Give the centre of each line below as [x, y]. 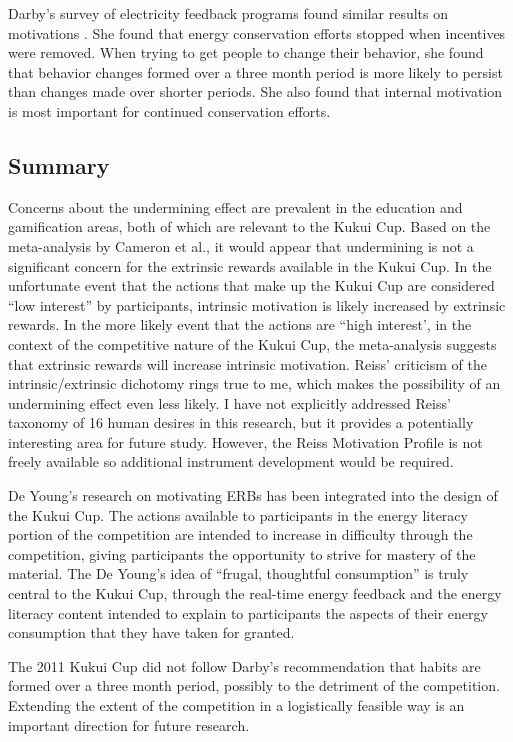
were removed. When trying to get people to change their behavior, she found [246, 52]
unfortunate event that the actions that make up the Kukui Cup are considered [251, 285]
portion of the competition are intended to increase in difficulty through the [240, 534]
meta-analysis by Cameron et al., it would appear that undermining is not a [241, 245]
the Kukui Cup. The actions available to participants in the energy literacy [238, 514]
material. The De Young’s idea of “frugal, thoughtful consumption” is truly [238, 573]
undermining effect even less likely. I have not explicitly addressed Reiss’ [229, 402]
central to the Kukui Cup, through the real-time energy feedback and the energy [255, 593]
